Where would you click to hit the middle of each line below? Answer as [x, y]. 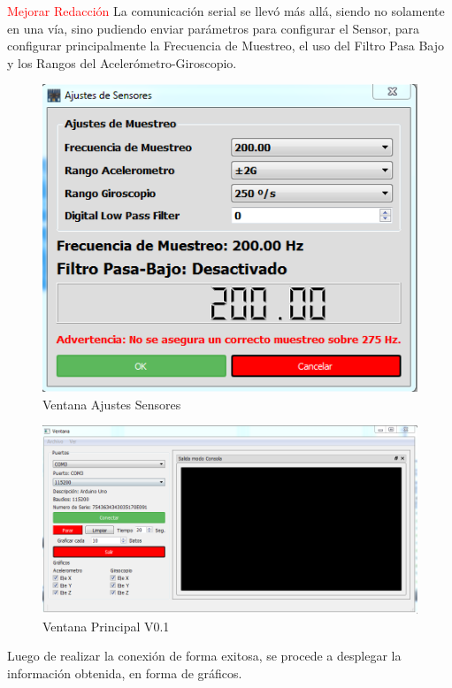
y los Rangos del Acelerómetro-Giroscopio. [122, 62]
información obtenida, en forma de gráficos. [125, 673]
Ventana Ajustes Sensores [112, 404]
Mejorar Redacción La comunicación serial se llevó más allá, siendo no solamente [226, 11]
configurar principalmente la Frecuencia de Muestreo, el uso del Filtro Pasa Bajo [226, 46]
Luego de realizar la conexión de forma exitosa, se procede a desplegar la [204, 656]
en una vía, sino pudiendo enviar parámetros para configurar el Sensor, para [214, 28]
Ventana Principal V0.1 [106, 626]
